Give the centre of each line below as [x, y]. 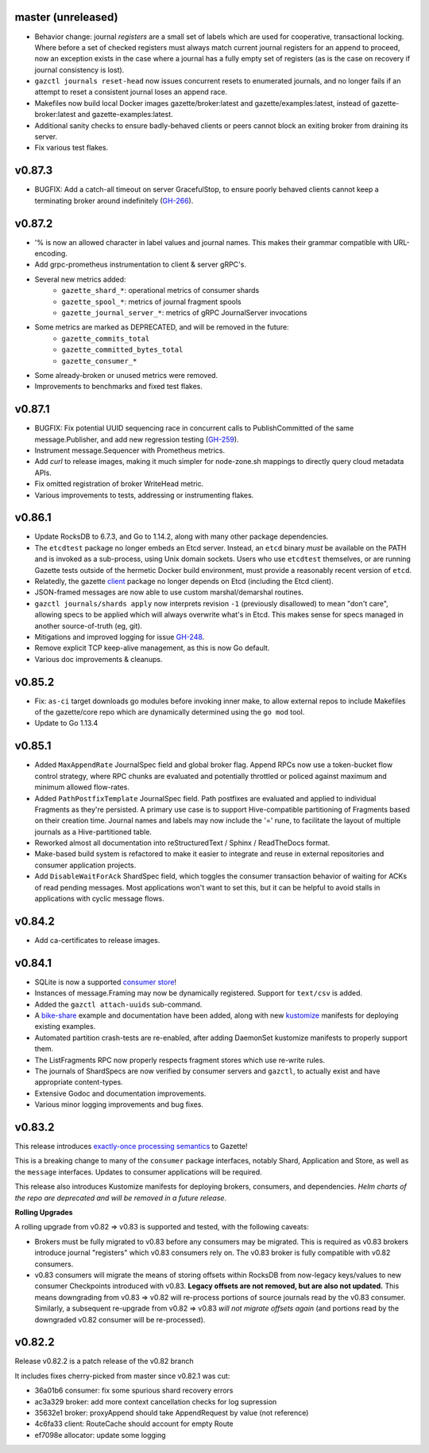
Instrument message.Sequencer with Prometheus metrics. [130, 450]
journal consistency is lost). [79, 70]
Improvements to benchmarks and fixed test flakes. [118, 387]
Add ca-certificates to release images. [97, 940]
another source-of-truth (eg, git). [89, 625]
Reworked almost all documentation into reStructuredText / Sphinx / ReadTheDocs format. [182, 843]
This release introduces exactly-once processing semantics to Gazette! [131, 1147]
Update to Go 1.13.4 [66, 723]
